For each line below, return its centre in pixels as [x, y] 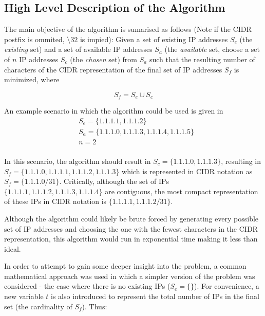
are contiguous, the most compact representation [182, 191]
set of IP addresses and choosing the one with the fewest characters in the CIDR [131, 228]
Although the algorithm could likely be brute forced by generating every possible [131, 218]
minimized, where [32, 79]
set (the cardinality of [38, 306]
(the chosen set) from [104, 59]
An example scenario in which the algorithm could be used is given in [114, 111]
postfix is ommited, [34, 39]
